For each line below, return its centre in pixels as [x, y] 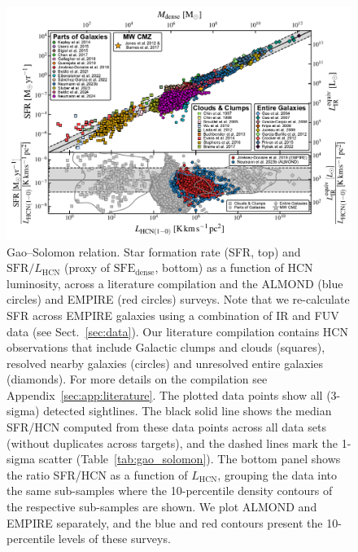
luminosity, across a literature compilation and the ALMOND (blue [175, 283]
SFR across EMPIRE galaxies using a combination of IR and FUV [173, 315]
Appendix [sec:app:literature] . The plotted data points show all [165, 394]
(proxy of [87, 267]
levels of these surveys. [114, 539]
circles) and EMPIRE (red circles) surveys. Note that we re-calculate [178, 299]
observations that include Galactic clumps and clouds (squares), [166, 347]
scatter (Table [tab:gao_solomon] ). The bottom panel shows [190, 459]
